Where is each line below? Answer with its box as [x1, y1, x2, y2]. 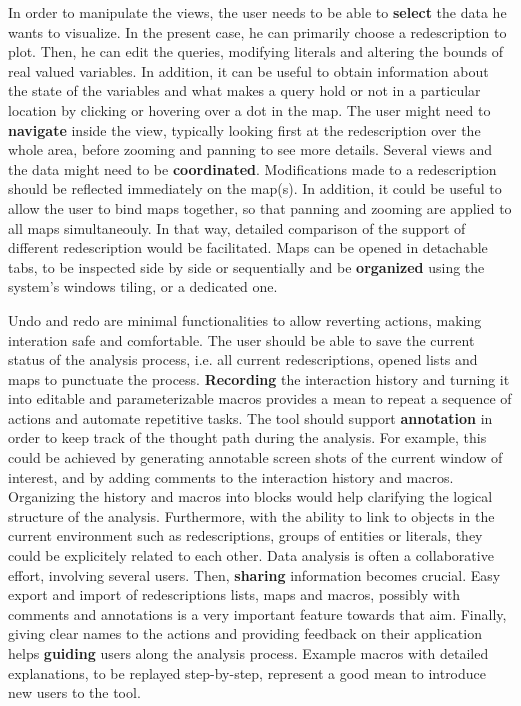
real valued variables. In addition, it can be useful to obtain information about [8, 60, 489, 81]
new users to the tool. [8, 682, 141, 703]
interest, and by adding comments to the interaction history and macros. [8, 466, 454, 487]
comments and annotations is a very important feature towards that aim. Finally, [8, 603, 507, 624]
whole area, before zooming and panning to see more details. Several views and [8, 139, 493, 160]
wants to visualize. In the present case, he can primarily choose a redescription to [8, 21, 507, 42]
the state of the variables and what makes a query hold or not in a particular [8, 80, 481, 101]
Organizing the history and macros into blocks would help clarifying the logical [8, 486, 493, 507]
